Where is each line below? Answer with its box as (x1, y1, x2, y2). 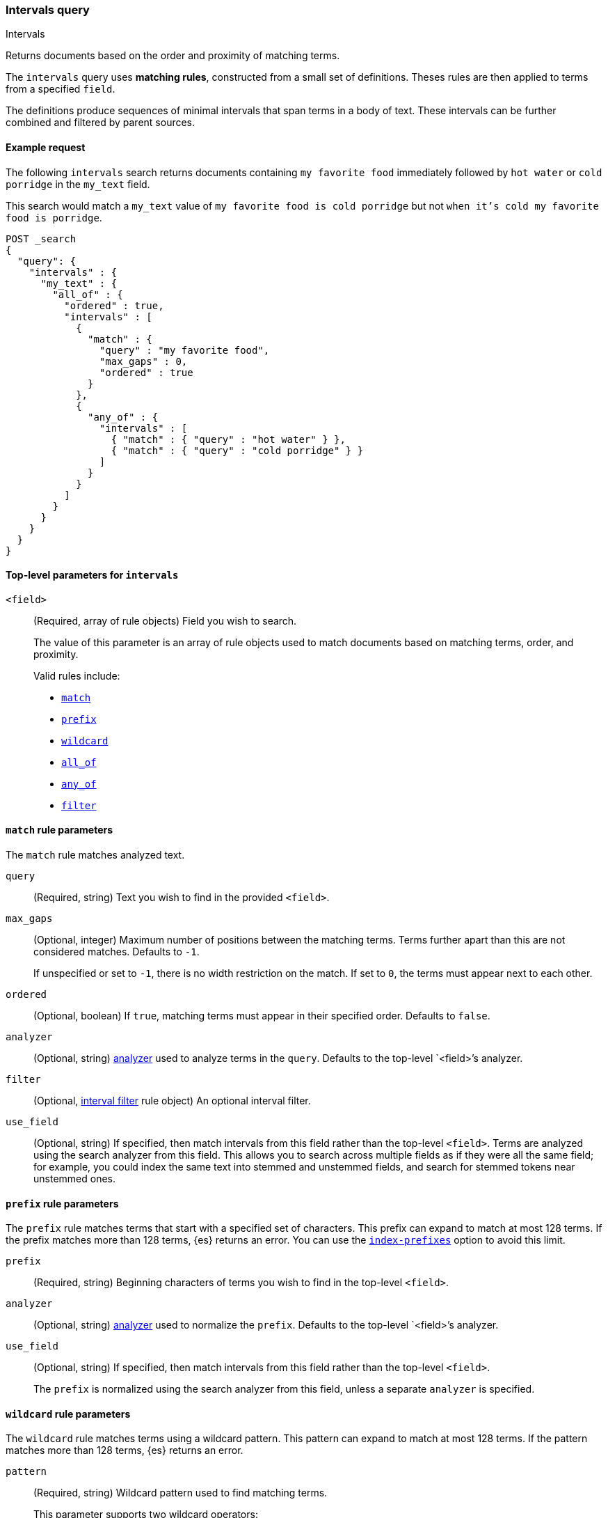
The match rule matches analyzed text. (6, 849, 185, 861)
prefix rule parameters (6, 1197, 119, 1210)
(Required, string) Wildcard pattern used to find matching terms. (33, 1487, 328, 1499)
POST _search (6, 233, 77, 244)
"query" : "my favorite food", (99, 344, 270, 356)
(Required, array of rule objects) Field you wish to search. (33, 614, 297, 627)
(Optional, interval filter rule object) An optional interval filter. (33, 1095, 311, 1107)
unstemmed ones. (33, 1173, 115, 1185)
